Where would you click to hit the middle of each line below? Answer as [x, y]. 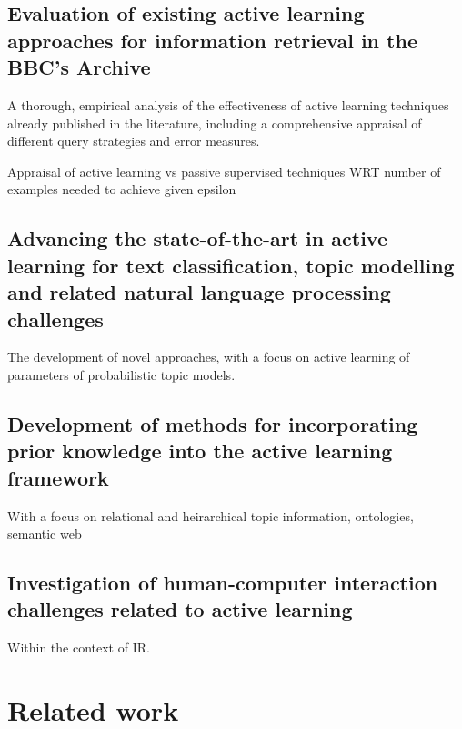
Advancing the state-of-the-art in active [197, 238]
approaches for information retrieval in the [212, 40]
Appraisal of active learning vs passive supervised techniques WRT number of [224, 171]
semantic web [45, 534]
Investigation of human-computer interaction [223, 583]
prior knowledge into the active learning [200, 451]
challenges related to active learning [180, 609]
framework [58, 477]
